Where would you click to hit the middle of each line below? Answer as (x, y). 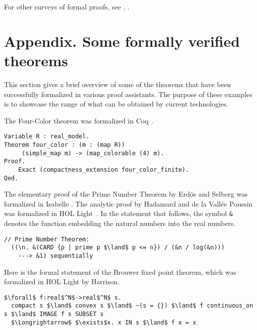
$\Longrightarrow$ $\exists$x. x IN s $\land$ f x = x (104, 322)
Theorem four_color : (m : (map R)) (65, 145)
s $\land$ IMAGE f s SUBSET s (54, 314)
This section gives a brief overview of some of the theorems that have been (118, 84)
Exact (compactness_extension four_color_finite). (104, 169)
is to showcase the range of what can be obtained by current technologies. (116, 104)
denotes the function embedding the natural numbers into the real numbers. (120, 223)
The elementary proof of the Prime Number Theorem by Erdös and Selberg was (126, 194)
